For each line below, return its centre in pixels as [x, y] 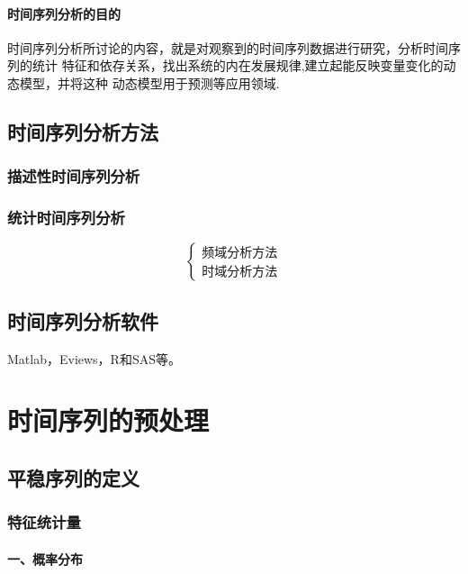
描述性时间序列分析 [74, 176]
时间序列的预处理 [108, 420]
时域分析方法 [240, 272]
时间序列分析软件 [83, 320]
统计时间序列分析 [66, 218]
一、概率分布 [45, 558]
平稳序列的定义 [73, 477]
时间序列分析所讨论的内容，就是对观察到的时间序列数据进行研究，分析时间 [228, 47]
